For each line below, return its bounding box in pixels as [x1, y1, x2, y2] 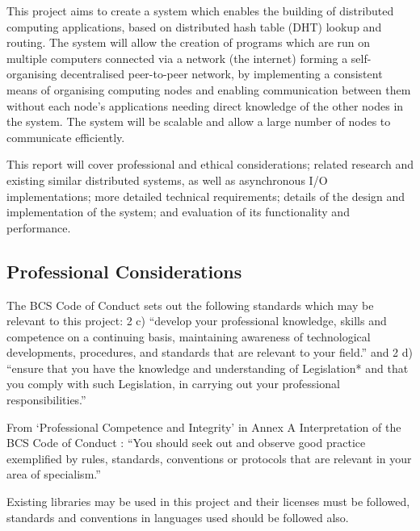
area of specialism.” [6, 466, 101, 483]
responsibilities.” [6, 391, 86, 408]
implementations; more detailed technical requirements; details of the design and [6, 187, 405, 204]
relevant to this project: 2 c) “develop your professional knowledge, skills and [6, 312, 387, 329]
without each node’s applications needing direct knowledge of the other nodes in [6, 97, 404, 114]
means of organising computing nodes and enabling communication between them [6, 81, 411, 98]
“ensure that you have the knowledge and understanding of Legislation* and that [6, 359, 409, 376]
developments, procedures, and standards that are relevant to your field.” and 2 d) [6, 344, 414, 361]
